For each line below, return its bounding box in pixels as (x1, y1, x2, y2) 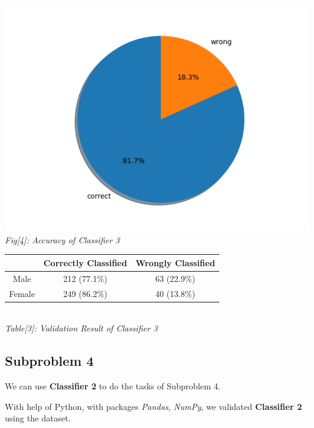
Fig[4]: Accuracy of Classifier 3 (5, 233, 120, 246)
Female (9, 287, 35, 299)
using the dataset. (5, 412, 71, 424)
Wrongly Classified (135, 256, 216, 269)
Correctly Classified (43, 256, 127, 269)
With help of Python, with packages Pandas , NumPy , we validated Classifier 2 (5, 400, 302, 412)
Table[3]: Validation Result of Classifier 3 (5, 322, 158, 334)
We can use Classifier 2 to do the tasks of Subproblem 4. (5, 380, 220, 392)
